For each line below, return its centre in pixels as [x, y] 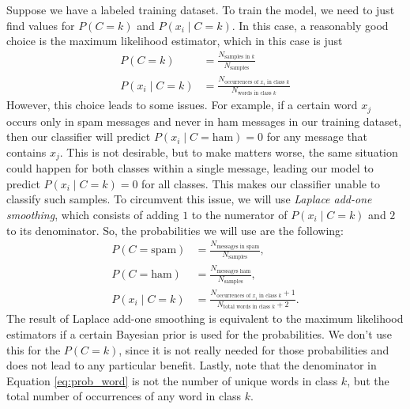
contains [26, 151]
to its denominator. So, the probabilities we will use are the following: [175, 230]
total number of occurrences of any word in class [124, 396]
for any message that [317, 136]
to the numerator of [239, 214]
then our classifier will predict [79, 136]
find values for [41, 25]
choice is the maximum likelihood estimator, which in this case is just [175, 41]
